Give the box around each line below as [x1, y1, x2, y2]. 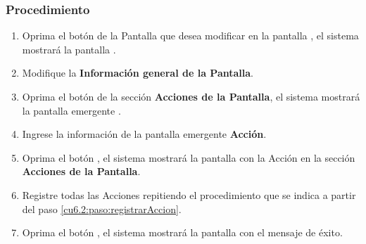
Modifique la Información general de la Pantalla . [22, 65, 253, 80]
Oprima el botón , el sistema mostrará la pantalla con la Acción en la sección [22, 150, 355, 165]
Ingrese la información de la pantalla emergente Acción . [22, 127, 267, 141]
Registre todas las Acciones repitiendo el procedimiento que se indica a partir [22, 187, 356, 202]
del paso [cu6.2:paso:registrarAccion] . [22, 201, 182, 216]
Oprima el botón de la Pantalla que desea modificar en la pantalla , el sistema [22, 28, 359, 43]
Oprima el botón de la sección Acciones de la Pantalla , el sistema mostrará [22, 89, 360, 103]
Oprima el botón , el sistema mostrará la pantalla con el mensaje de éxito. [22, 225, 343, 240]
